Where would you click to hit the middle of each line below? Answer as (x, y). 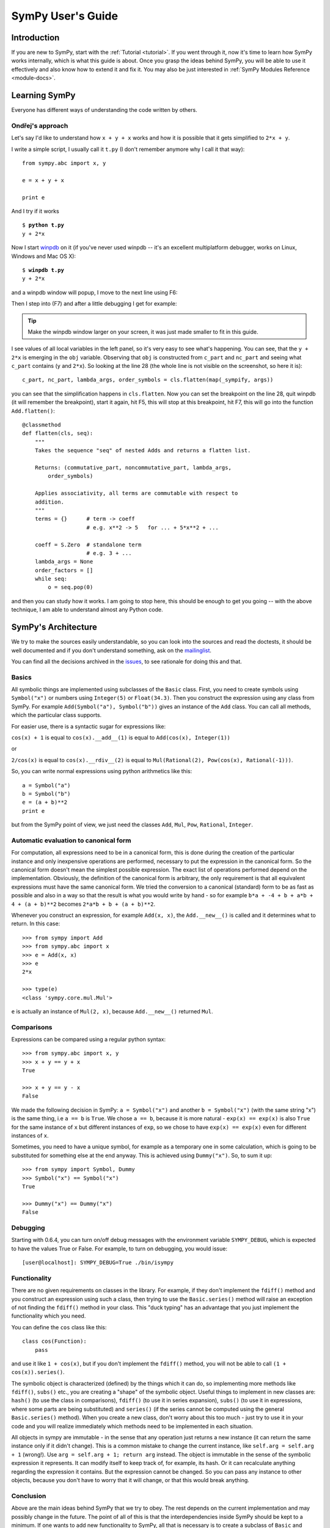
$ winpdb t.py (43, 270)
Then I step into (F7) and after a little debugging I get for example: (94, 304)
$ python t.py (43, 225)
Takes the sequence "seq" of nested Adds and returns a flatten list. (143, 450)
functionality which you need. (49, 1316)
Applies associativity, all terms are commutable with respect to (136, 493)
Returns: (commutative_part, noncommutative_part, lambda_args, (133, 468)
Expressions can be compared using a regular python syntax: (89, 1040)
